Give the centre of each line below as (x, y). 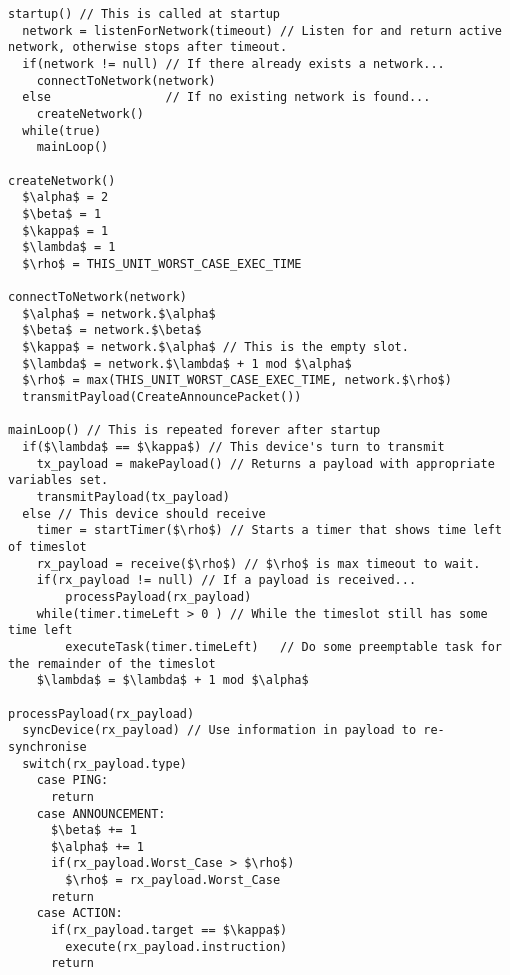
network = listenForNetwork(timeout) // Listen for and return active (262, 30)
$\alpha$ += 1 (97, 846)
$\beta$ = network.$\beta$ (112, 330)
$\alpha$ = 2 (65, 197)
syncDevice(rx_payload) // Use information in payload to (219, 730)
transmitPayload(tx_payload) (133, 497)
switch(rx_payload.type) (104, 763)
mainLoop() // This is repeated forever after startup (194, 430)
